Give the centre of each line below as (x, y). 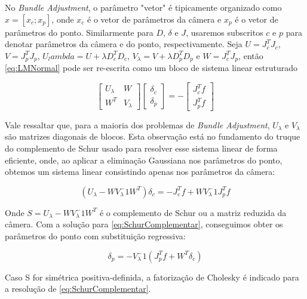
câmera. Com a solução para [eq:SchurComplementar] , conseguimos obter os (144, 224)
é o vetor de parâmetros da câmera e (154, 19)
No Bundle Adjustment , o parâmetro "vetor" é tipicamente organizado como (143, 7)
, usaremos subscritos (225, 32)
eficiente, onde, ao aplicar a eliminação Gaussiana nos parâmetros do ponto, (144, 160)
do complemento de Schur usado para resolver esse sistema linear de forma (141, 148)
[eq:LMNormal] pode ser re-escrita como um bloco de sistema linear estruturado (151, 68)
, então (251, 55)
